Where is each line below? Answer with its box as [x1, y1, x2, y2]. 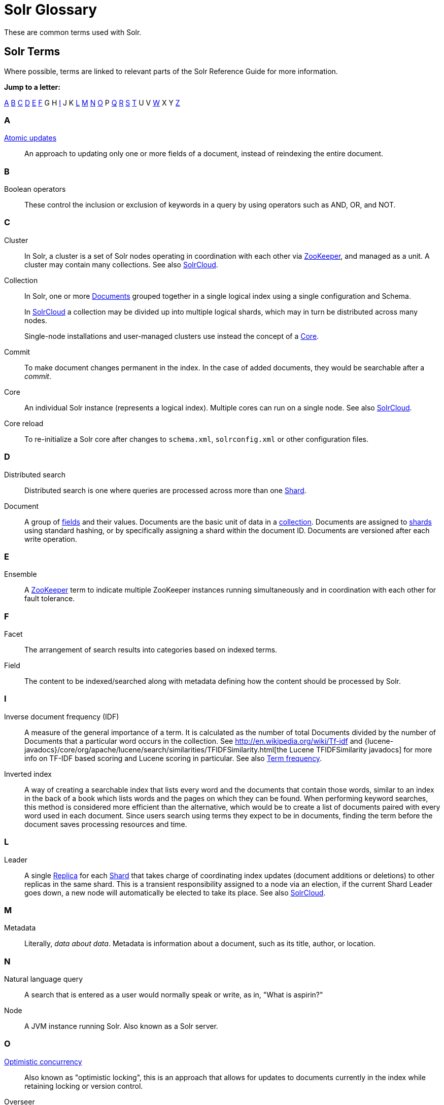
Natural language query [4, 975, 83, 984]
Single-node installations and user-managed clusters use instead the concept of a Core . [24, 331, 319, 340]
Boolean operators [4, 185, 66, 194]
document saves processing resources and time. [24, 819, 187, 828]
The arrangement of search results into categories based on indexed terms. [24, 645, 278, 654]
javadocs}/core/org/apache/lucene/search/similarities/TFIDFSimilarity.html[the [24, 745, 288, 754]
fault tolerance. [24, 594, 75, 603]
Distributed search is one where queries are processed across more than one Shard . [24, 486, 306, 495]
